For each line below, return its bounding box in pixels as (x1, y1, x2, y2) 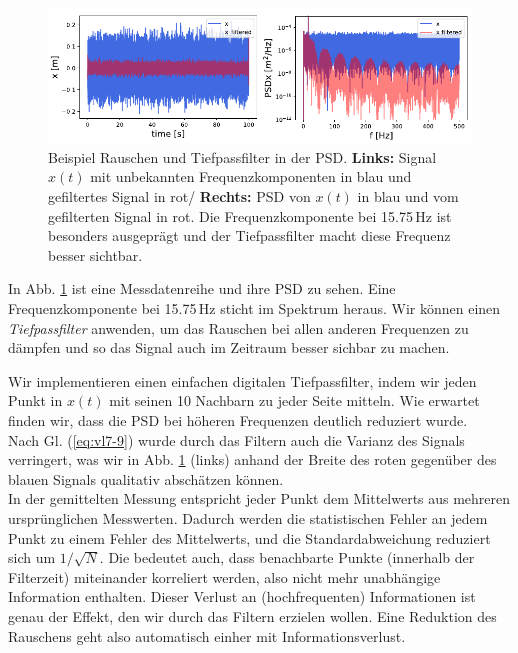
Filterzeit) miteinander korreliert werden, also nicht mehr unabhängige (8, 566, 441, 587)
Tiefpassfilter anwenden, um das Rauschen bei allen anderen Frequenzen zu (8, 317, 469, 338)
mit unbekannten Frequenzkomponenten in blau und (90, 166, 412, 187)
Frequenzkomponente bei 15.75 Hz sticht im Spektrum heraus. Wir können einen (8, 298, 501, 318)
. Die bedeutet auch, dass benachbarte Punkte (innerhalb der (99, 547, 475, 568)
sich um (8, 547, 56, 568)
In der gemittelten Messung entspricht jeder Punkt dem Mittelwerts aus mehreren (8, 488, 511, 509)
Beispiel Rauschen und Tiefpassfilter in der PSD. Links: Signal (48, 146, 437, 167)
